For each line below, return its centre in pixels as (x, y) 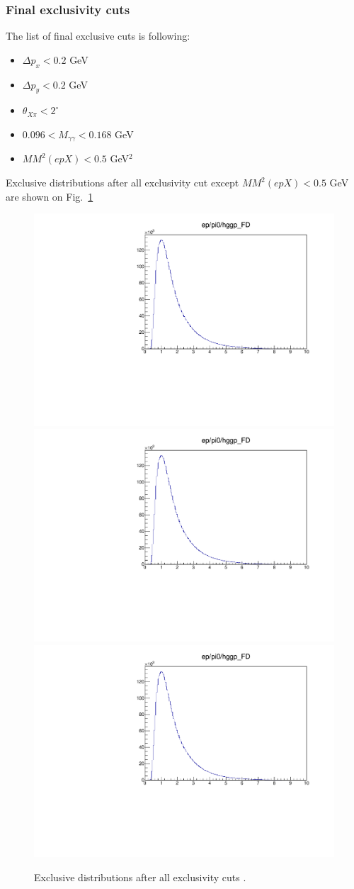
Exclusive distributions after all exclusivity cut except (122, 183)
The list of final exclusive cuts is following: (98, 36)
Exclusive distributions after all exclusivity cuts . (140, 877)
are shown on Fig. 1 (50, 196)
